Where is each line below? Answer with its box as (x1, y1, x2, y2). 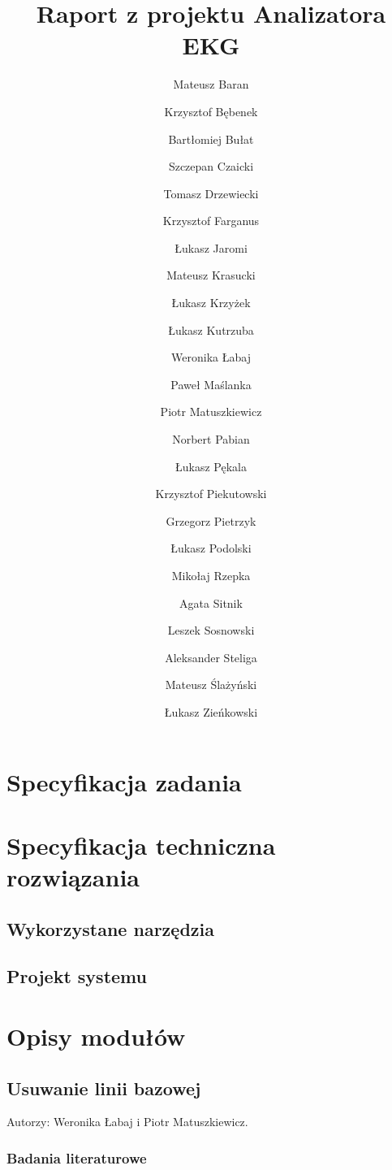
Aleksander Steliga (165, 648, 257, 665)
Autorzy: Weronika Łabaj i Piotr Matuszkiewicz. (6, 1113, 248, 1130)
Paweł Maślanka (170, 375, 252, 392)
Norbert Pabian (172, 431, 250, 448)
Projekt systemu (6, 964, 147, 989)
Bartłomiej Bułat (168, 130, 254, 147)
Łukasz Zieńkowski (164, 703, 258, 720)
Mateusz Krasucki (166, 266, 256, 284)
